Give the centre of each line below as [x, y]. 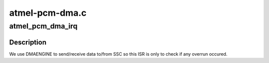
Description [28, 42]
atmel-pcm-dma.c [48, 13]
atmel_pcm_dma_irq [43, 26]
